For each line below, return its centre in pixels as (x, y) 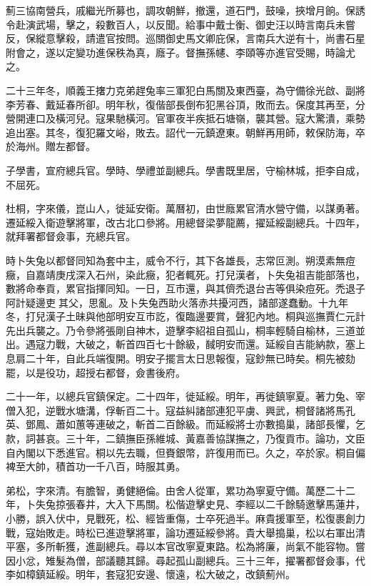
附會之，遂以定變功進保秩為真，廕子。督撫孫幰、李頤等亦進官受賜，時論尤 (181, 52)
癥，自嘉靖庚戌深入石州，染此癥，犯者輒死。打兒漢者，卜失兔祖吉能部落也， (185, 274)
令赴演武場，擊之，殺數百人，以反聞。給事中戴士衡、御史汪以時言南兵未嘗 (181, 24)
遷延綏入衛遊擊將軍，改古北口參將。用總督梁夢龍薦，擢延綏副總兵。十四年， (185, 222)
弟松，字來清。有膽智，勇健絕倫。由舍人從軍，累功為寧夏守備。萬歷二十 (176, 490)
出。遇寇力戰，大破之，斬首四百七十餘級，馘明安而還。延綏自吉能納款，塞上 (185, 344)
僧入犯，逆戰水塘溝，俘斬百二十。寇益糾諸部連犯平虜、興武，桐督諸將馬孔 (181, 410)
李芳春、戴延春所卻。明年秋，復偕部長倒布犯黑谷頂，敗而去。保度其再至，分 (185, 104)
